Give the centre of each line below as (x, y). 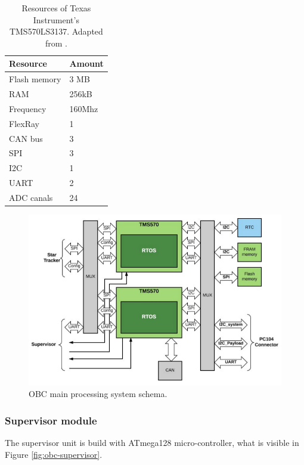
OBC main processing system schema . (98, 394)
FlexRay (24, 123)
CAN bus (26, 138)
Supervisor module (51, 420)
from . (56, 43)
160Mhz (84, 108)
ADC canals (31, 197)
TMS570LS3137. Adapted (56, 31)
